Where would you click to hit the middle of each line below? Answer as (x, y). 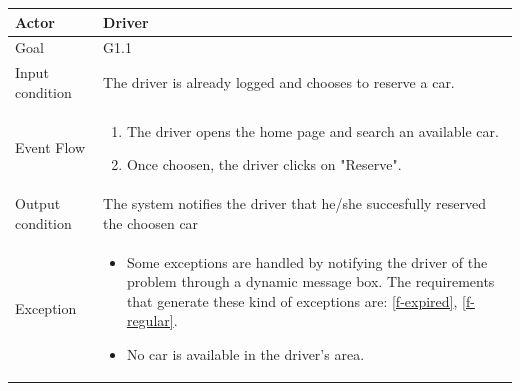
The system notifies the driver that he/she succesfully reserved (295, 203)
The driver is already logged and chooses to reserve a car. (279, 81)
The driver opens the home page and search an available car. (312, 130)
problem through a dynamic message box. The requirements (310, 281)
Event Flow (50, 147)
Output (38, 203)
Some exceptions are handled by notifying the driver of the (307, 261)
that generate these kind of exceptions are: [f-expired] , (292, 300)
